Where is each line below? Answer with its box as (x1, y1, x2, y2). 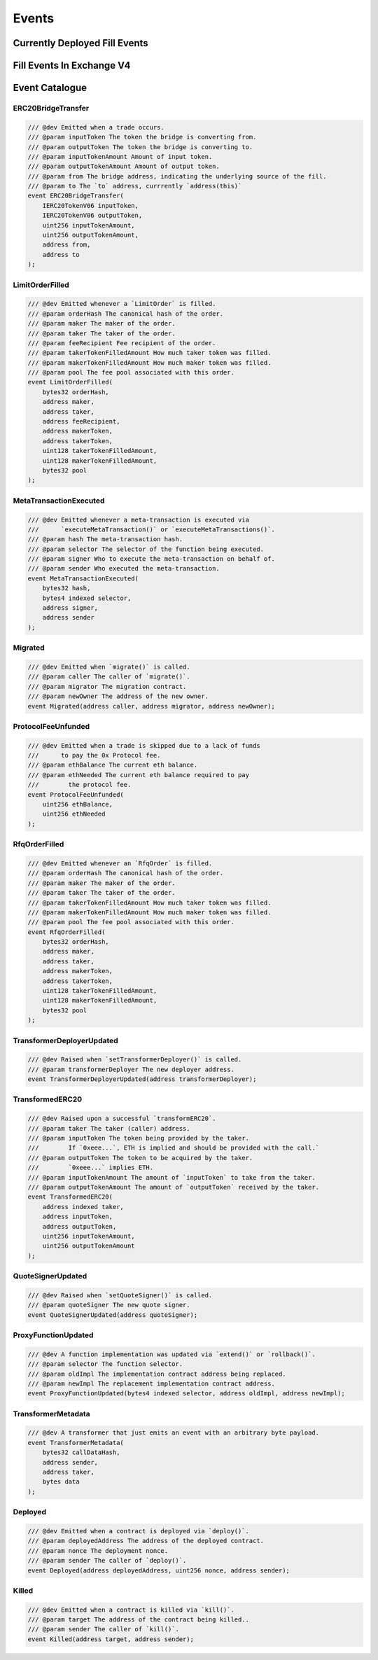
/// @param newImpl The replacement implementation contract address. (27, 1379, 276, 1388)
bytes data (42, 1478, 80, 1486)
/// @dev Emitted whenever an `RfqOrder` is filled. (27, 859, 213, 867)
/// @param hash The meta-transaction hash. (27, 536, 183, 543)
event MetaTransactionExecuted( (27, 574, 139, 583)
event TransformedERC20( (27, 1193, 113, 1201)
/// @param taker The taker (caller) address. (27, 1124, 190, 1132)
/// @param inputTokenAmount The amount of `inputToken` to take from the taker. (27, 1173, 316, 1181)
